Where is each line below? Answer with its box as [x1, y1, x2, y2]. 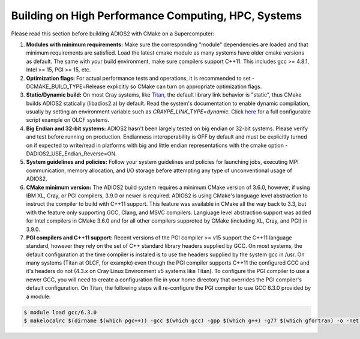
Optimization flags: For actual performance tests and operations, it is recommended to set [26, 74, 251, 82]
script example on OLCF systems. [26, 116, 110, 124]
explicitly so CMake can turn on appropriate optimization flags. [107, 83, 262, 90]
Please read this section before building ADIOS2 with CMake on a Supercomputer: [11, 30, 215, 37]
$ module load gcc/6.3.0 [23, 309, 97, 316]
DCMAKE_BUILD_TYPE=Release [26, 83, 106, 90]
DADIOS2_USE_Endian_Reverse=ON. [26, 150, 117, 157]
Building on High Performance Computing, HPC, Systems [11, 9, 302, 22]
